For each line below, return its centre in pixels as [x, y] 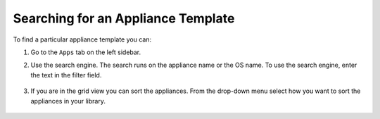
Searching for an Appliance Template [124, 18]
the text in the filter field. [66, 75]
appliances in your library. [68, 101]
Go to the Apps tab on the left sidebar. [86, 52]
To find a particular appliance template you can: [82, 39]
